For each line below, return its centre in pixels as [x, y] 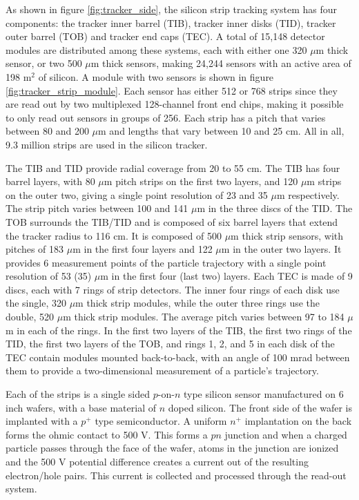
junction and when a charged [286, 434]
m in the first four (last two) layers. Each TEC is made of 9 [226, 276]
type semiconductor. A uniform [161, 421]
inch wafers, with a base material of [81, 407]
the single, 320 [36, 303]
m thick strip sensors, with [287, 235]
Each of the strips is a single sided [78, 394]
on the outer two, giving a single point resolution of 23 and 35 [137, 194]
